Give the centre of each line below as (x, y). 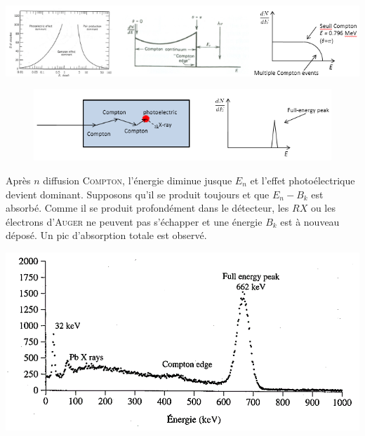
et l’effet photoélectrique (303, 180)
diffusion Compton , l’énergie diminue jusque (138, 180)
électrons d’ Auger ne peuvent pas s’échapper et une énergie (134, 221)
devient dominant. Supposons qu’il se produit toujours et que (138, 194)
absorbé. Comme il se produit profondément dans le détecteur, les (147, 208)
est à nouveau (310, 221)
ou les (323, 208)
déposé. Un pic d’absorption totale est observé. (106, 235)
